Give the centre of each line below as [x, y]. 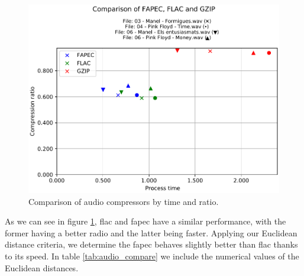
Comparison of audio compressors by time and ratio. [124, 201]
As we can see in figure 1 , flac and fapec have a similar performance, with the [145, 221]
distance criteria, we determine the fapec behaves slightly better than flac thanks [151, 244]
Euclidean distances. [42, 267]
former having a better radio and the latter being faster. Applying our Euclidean [151, 232]
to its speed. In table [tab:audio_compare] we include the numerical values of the [152, 256]
